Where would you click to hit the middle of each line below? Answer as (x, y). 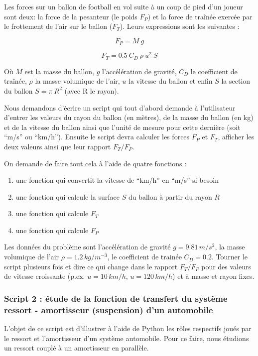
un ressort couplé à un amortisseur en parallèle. (76, 348)
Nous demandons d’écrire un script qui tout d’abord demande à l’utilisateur (120, 107)
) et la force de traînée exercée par (200, 16)
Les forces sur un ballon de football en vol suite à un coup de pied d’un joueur (124, 6)
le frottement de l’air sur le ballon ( (58, 26)
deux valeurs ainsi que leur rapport (58, 146)
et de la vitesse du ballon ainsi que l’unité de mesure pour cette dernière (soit (122, 127)
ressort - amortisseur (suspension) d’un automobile (109, 309)
